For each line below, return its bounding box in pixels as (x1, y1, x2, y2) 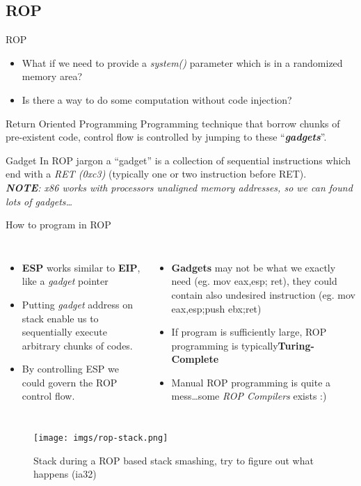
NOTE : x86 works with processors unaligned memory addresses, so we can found (6, 180, 353, 194)
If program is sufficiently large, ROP (171, 324, 327, 339)
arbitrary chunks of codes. (22, 338, 133, 352)
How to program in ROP (6, 217, 111, 232)
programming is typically (171, 338, 278, 352)
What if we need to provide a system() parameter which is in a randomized (22, 55, 343, 70)
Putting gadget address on (22, 297, 134, 311)
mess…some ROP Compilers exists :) (171, 389, 327, 403)
